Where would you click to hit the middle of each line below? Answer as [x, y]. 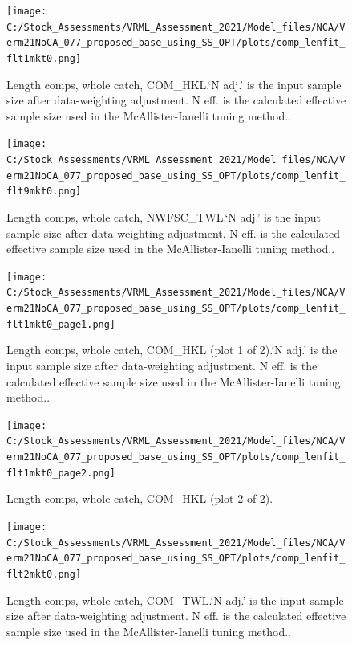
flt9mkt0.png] [44, 192]
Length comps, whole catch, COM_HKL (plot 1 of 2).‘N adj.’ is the [172, 350]
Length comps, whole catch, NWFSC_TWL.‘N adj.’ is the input [164, 217]
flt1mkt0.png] [44, 58]
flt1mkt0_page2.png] [61, 473]
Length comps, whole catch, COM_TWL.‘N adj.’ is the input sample [175, 600]
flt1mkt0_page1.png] [61, 324]
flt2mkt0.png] [44, 574]
